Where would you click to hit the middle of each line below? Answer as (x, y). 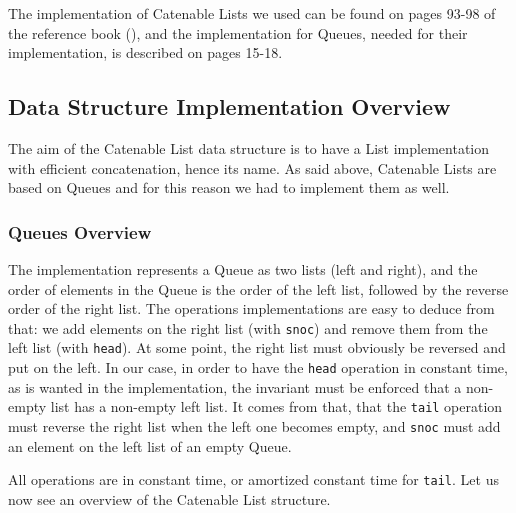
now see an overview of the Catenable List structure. (169, 498)
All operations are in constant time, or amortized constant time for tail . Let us (253, 479)
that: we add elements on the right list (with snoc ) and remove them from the (248, 327)
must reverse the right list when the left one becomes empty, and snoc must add (254, 425)
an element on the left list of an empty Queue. (150, 445)
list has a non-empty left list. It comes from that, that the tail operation (276, 406)
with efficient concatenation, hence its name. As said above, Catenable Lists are (252, 167)
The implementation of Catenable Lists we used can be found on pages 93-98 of (252, 13)
